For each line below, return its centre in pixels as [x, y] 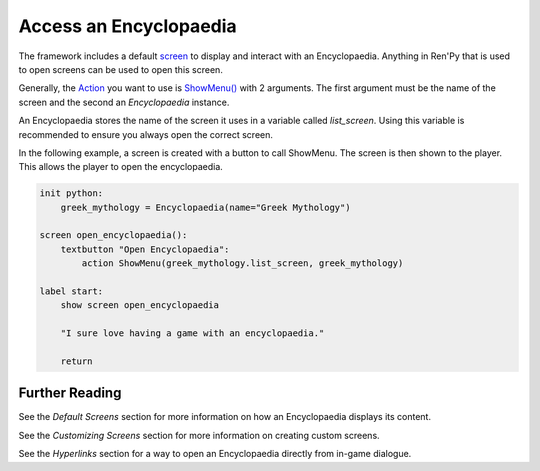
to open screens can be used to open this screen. [121, 69]
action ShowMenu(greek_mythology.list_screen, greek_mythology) [242, 263]
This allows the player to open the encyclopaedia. [121, 167]
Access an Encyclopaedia [127, 26]
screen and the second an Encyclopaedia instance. [124, 102]
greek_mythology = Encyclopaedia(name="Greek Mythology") [205, 207]
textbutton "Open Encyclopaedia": [145, 249]
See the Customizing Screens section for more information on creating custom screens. [199, 435]
